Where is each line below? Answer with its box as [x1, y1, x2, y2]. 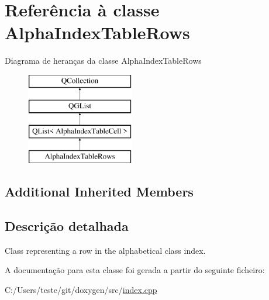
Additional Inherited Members [5, 182, 194, 201]
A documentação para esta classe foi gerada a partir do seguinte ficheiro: [5, 264, 265, 276]
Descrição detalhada [5, 216, 129, 235]
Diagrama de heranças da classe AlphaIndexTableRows [5, 54, 202, 67]
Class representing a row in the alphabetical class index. [5, 244, 206, 256]
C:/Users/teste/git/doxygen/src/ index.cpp [5, 283, 157, 295]
